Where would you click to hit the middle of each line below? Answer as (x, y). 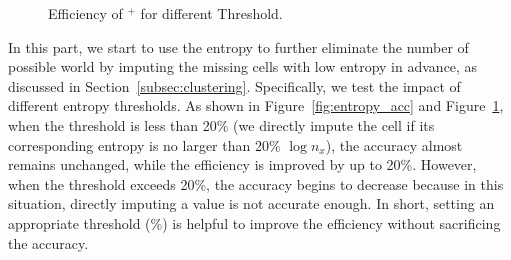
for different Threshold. (211, 13)
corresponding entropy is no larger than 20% (144, 144)
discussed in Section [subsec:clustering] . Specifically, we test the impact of (234, 85)
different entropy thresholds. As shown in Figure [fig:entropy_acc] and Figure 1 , (256, 105)
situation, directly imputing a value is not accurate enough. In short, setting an (251, 203)
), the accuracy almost (394, 144)
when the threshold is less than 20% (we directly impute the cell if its (221, 124)
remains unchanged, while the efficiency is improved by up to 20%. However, (242, 164)
